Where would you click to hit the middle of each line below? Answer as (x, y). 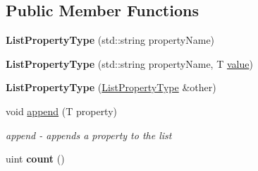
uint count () (35, 159)
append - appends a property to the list (89, 135)
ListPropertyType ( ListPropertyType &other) (111, 87)
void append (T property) (62, 111)
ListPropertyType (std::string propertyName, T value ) (129, 63)
